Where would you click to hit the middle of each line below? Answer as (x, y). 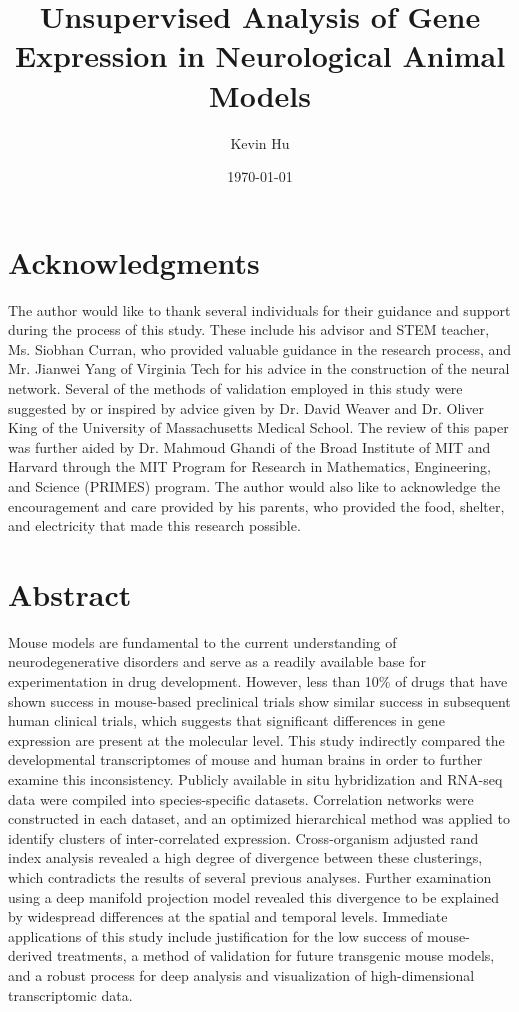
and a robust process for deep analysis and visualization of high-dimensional (241, 974)
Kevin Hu (260, 142)
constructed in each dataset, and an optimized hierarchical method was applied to (259, 818)
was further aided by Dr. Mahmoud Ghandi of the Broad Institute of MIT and (249, 446)
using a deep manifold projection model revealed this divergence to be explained (254, 896)
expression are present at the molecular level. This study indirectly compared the (256, 739)
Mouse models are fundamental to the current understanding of (202, 641)
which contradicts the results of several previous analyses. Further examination (250, 877)
